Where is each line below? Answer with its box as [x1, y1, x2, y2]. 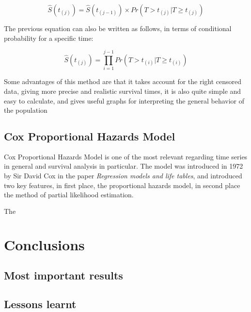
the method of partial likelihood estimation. [4, 190, 134, 200]
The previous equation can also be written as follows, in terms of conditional [4, 23, 232, 33]
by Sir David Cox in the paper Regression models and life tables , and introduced [4, 171, 242, 181]
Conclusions [4, 234, 85, 254]
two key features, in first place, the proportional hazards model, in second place [4, 180, 240, 190]
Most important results [4, 268, 123, 283]
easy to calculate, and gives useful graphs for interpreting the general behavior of [4, 95, 245, 105]
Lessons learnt [4, 296, 77, 311]
